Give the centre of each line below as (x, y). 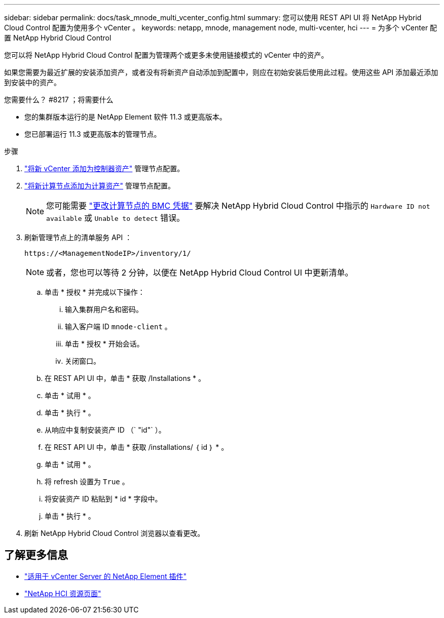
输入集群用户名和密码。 (104, 309)
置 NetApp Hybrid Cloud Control (58, 38)
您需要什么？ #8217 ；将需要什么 (59, 100)
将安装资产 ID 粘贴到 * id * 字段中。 (103, 499)
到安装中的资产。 (32, 82)
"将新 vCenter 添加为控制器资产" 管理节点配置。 (104, 168)
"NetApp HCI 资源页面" (63, 593)
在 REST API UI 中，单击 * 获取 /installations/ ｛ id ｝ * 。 (137, 447)
